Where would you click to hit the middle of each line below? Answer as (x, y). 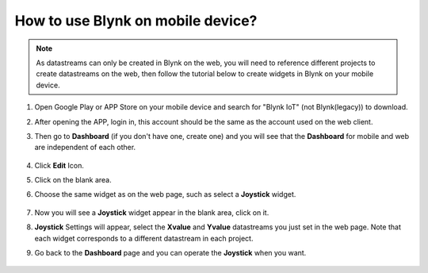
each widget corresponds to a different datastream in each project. (144, 238)
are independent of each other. (85, 148)
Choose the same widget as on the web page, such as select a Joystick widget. (165, 194)
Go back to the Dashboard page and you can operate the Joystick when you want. (170, 253)
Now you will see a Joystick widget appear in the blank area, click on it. (152, 212)
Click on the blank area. (73, 180)
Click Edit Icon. (59, 165)
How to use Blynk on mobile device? (136, 21)
